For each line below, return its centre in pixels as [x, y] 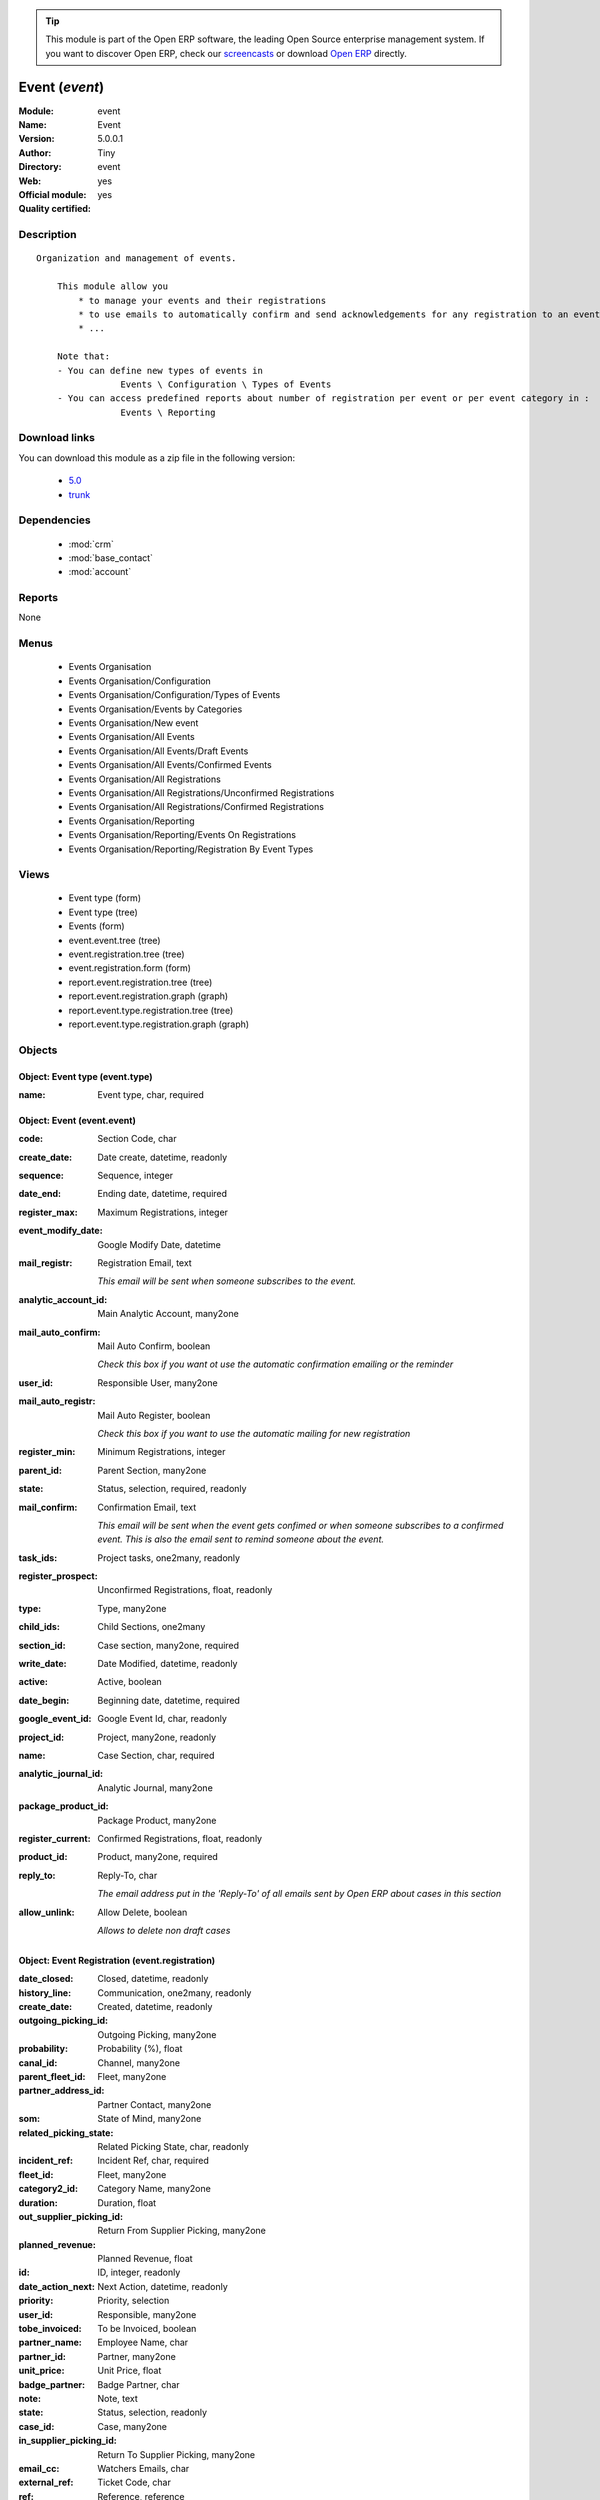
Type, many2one [132, 1608]
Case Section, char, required [156, 1755]
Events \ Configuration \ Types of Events [226, 384]
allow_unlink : [46, 1912]
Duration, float [127, 2202]
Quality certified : [55, 209]
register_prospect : [58, 1576]
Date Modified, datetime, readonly [167, 1664]
